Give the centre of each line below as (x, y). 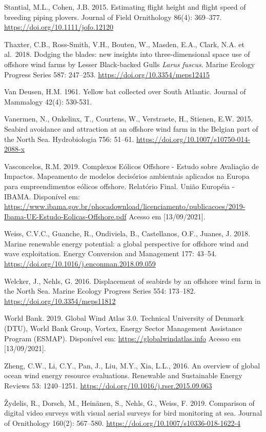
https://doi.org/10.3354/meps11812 (60, 301)
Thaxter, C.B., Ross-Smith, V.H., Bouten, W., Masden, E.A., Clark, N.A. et (124, 44)
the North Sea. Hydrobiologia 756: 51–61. (69, 139)
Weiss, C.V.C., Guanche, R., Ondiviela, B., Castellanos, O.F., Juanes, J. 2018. (127, 233)
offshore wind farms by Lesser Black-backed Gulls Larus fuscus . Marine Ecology (130, 64)
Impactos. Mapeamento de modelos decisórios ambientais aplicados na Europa (127, 176)
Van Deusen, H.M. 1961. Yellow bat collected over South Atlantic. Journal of (125, 91)
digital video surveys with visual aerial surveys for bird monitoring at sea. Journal (133, 413)
